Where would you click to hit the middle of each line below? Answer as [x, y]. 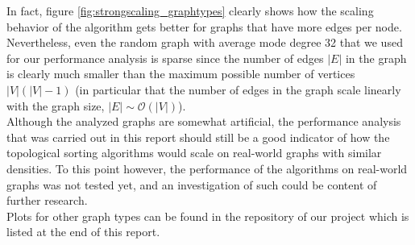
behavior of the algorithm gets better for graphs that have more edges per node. [204, 26]
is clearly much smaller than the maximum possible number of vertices [181, 74]
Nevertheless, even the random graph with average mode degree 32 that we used [205, 42]
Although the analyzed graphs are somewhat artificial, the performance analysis [204, 121]
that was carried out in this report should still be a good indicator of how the [198, 137]
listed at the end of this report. [83, 232]
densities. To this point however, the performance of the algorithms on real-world [207, 168]
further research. [47, 200]
